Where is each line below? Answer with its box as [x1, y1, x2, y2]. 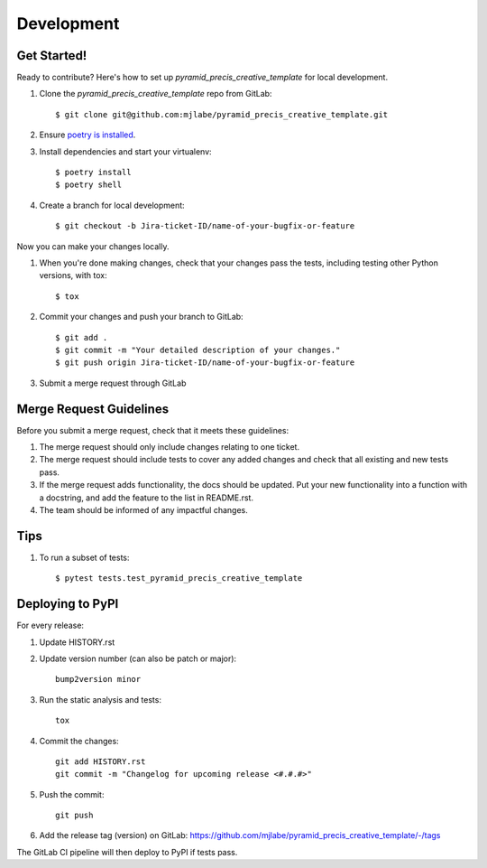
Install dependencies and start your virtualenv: [39, 145, 212, 157]
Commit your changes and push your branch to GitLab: [39, 312, 243, 322]
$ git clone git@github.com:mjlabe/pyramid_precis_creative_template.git [55, 109, 389, 119]
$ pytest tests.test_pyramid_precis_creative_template [55, 574, 303, 583]
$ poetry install [55, 167, 132, 178]
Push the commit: [39, 789, 105, 799]
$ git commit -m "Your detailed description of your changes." [55, 344, 341, 355]
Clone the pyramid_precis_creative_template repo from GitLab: [39, 89, 272, 99]
